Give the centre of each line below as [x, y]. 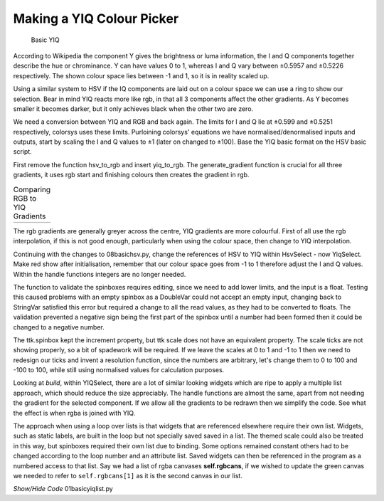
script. [22, 152]
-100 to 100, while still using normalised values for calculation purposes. [119, 370]
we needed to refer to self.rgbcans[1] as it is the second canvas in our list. [128, 475]
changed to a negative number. [59, 327]
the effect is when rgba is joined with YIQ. [74, 413]
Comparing [32, 189]
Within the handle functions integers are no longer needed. [100, 274]
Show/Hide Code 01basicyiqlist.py [63, 489]
